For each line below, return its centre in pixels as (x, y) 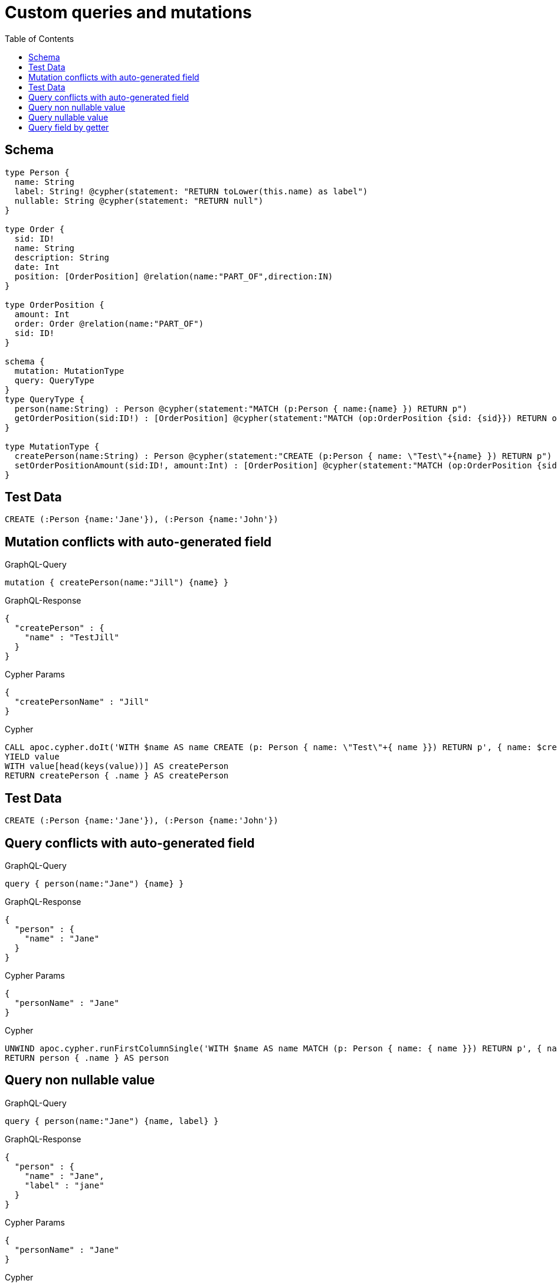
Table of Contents (40, 38)
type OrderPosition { (55, 304)
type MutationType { (52, 446)
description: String (62, 257)
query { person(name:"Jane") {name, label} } (112, 1121)
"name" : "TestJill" (72, 638)
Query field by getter (69, 127)
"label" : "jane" (64, 1185)
